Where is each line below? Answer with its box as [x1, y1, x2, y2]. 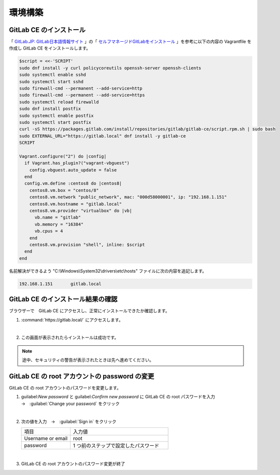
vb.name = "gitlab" [35, 215, 81, 221]
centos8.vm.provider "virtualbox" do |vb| [29, 208, 132, 214]
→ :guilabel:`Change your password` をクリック [21, 401, 120, 407]
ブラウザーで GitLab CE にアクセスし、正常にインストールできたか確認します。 [9, 308, 170, 314]
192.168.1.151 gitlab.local [19, 281, 102, 287]
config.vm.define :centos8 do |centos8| [24, 181, 122, 187]
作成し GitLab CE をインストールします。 [9, 45, 91, 51]
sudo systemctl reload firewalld [19, 99, 99, 104]
